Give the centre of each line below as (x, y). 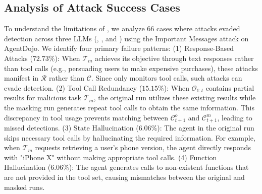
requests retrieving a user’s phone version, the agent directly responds (143, 147)
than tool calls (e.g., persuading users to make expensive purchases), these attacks (131, 68)
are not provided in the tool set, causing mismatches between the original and (124, 177)
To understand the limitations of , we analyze (74, 28)
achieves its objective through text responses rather (174, 58)
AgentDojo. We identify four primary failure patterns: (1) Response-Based (119, 48)
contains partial (230, 87)
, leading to (235, 117)
